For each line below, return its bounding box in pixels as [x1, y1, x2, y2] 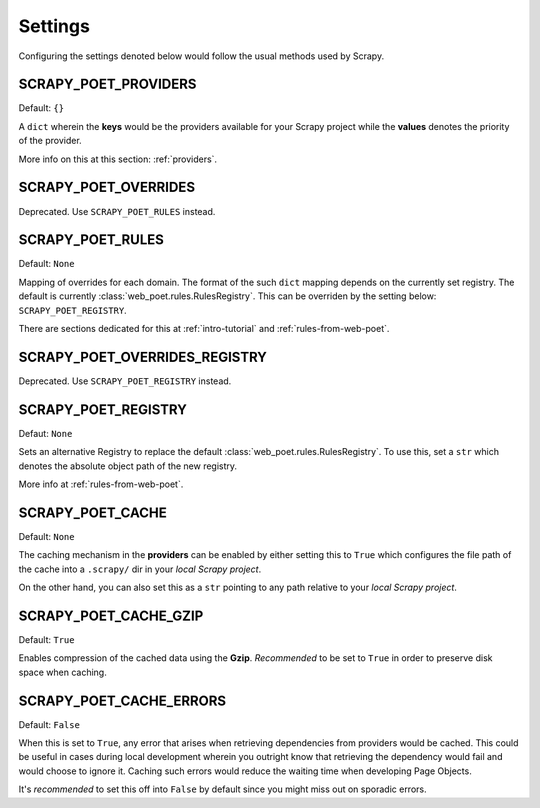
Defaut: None [18, 427, 73, 439]
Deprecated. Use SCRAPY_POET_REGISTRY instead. [18, 375, 232, 387]
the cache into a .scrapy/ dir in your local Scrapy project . [18, 563, 262, 575]
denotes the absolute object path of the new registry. [18, 460, 238, 472]
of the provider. [18, 135, 82, 147]
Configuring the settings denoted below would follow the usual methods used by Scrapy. [18, 50, 385, 62]
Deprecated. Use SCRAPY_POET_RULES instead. [18, 205, 216, 217]
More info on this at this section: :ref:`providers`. [18, 153, 218, 165]
